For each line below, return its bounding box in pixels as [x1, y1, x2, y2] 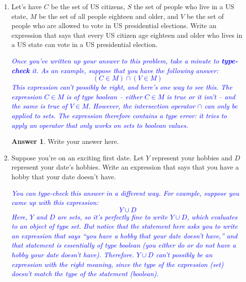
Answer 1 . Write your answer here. [11, 136, 119, 146]
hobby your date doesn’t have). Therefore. [11, 250, 134, 260]
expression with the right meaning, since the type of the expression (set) [11, 259, 224, 269]
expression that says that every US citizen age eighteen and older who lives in [11, 30, 243, 40]
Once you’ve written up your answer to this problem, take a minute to [11, 55, 219, 65]
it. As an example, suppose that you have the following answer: [32, 65, 218, 75]
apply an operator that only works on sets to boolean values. [11, 120, 188, 130]
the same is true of [11, 101, 67, 111]
